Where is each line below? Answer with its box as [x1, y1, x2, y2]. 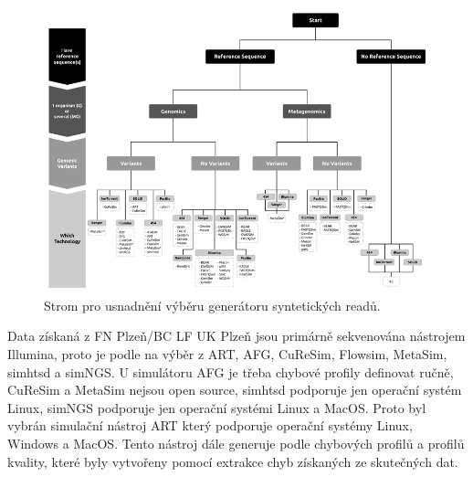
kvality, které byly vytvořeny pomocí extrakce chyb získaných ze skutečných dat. [7, 451, 458, 471]
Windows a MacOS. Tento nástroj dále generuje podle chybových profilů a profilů [7, 433, 465, 452]
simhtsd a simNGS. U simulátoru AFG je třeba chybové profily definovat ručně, [7, 362, 454, 381]
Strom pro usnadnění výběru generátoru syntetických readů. [44, 295, 381, 314]
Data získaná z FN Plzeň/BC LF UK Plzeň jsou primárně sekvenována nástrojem [7, 326, 466, 345]
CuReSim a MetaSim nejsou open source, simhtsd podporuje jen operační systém [7, 380, 462, 399]
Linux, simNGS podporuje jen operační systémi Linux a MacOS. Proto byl [7, 397, 426, 417]
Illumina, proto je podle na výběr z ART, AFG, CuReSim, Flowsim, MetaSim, [7, 344, 447, 363]
